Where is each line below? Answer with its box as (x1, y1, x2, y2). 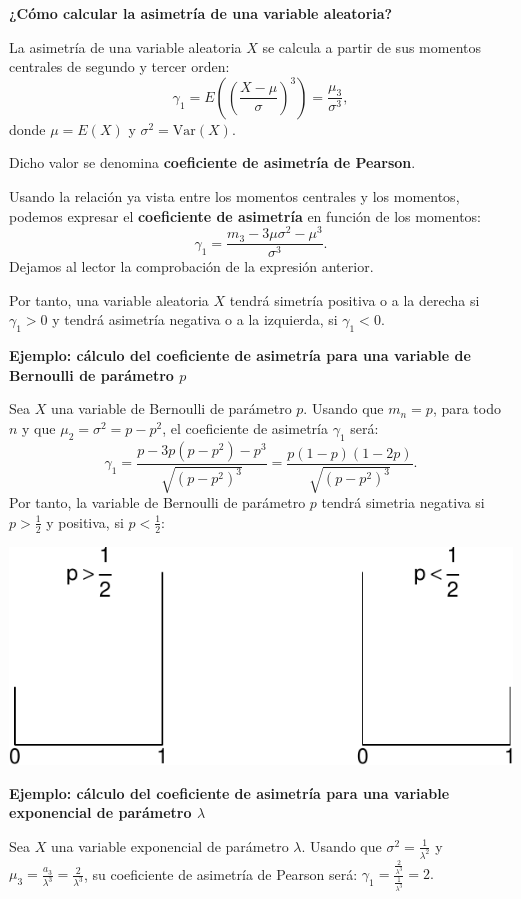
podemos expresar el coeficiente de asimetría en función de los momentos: (9, 205, 481, 226)
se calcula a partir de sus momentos (262, 36, 481, 57)
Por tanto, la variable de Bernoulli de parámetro (9, 492, 306, 513)
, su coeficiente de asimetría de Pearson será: (83, 863, 358, 884)
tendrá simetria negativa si (321, 492, 485, 513)
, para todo (432, 398, 501, 419)
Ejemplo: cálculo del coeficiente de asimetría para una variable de (9, 345, 471, 366)
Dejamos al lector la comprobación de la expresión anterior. (9, 256, 374, 277)
